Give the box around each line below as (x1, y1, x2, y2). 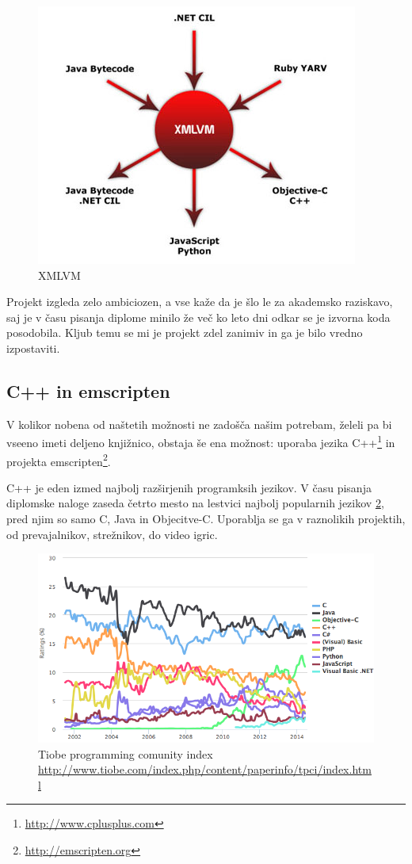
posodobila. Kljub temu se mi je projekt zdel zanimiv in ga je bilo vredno (6, 324, 363, 341)
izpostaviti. (6, 339, 60, 356)
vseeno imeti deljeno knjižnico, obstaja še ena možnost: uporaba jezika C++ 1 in (6, 432, 395, 451)
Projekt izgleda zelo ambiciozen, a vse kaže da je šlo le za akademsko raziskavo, (6, 293, 393, 310)
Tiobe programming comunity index (38, 745, 213, 762)
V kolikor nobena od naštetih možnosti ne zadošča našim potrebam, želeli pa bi (6, 415, 392, 432)
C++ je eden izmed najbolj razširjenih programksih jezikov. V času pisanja (6, 479, 372, 495)
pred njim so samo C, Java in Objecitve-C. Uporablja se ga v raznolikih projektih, (6, 510, 406, 527)
